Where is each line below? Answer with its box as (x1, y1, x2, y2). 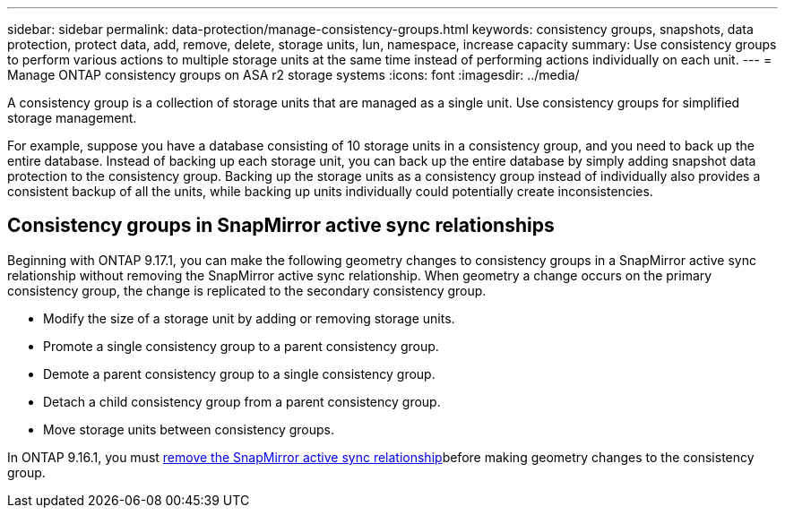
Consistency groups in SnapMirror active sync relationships (7, 214, 555, 237)
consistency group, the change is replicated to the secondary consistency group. (7, 282, 487, 298)
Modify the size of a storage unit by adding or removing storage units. (43, 310, 455, 326)
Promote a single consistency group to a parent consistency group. (43, 338, 439, 354)
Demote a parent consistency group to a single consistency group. (43, 365, 436, 382)
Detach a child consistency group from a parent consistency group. (43, 393, 441, 409)
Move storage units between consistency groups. (43, 421, 335, 437)
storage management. (7, 110, 137, 125)
